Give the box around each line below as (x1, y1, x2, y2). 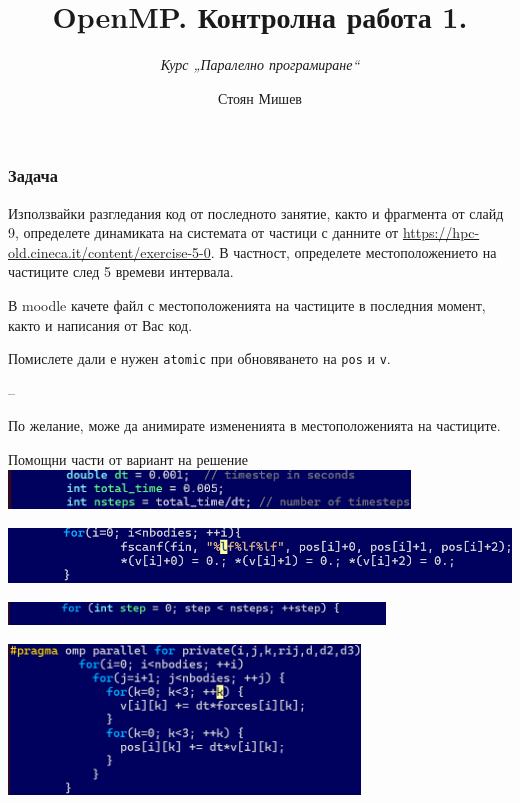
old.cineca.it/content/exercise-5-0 (8, 241, 211, 262)
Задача (8, 163, 59, 188)
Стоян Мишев (218, 87, 302, 108)
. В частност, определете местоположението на (210, 241, 497, 262)
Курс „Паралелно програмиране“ (160, 54, 360, 75)
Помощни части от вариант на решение (8, 449, 248, 470)
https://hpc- (402, 222, 480, 243)
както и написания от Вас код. (8, 314, 193, 335)
